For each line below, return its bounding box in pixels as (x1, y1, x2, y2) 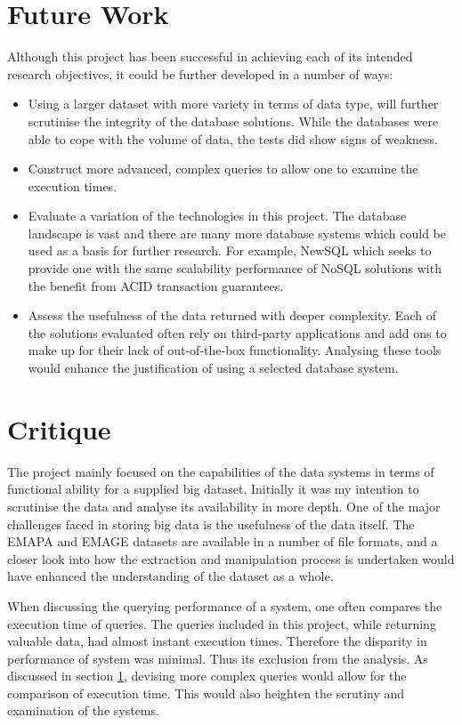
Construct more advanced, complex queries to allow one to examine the (28, 159, 418, 178)
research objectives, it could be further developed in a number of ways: (7, 64, 393, 83)
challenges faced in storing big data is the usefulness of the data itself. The (7, 514, 415, 533)
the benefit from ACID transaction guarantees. (28, 276, 284, 294)
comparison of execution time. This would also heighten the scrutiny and (7, 683, 405, 702)
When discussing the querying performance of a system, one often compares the (7, 596, 442, 615)
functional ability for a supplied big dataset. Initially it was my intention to (7, 479, 419, 498)
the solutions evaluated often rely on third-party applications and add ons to (28, 323, 447, 342)
